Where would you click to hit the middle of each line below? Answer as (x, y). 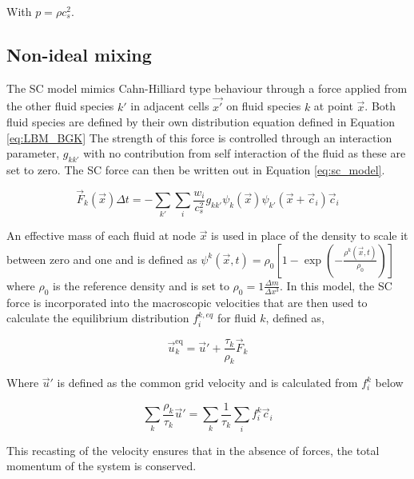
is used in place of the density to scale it (310, 236)
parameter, (33, 153)
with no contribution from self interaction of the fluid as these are (245, 153)
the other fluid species (60, 106)
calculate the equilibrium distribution (98, 318)
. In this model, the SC (336, 285)
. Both (380, 106)
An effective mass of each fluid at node (101, 236)
